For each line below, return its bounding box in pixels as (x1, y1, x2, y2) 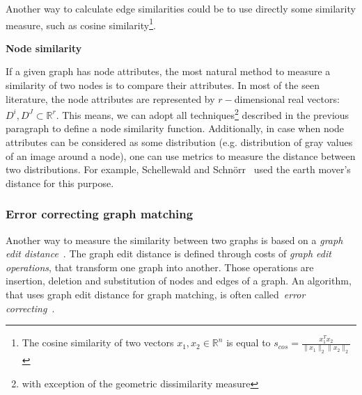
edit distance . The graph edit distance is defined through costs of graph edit (6, 246, 331, 261)
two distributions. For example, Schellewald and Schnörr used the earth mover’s (6, 162, 351, 177)
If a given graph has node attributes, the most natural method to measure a (6, 64, 331, 79)
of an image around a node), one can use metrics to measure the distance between (6, 148, 356, 163)
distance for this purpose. (6, 175, 114, 190)
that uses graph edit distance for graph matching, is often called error (6, 287, 306, 302)
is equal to (226, 335, 271, 350)
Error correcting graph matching (6, 205, 194, 223)
